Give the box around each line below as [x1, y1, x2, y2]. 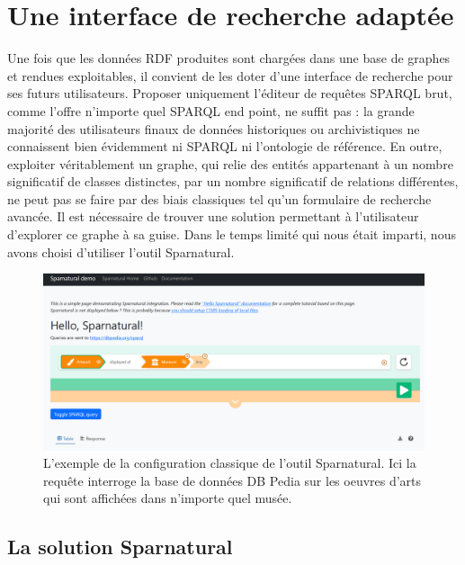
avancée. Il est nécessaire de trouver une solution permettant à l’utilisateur [7, 207, 419, 226]
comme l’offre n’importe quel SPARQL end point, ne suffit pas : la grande [7, 101, 415, 120]
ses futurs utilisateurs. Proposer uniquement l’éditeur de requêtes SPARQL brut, [7, 84, 452, 103]
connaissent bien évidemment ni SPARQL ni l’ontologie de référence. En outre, [7, 137, 443, 156]
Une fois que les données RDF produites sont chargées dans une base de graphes [7, 49, 451, 67]
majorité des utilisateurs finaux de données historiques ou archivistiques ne [7, 119, 420, 138]
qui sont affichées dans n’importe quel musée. [43, 489, 292, 507]
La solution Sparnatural [7, 533, 233, 561]
